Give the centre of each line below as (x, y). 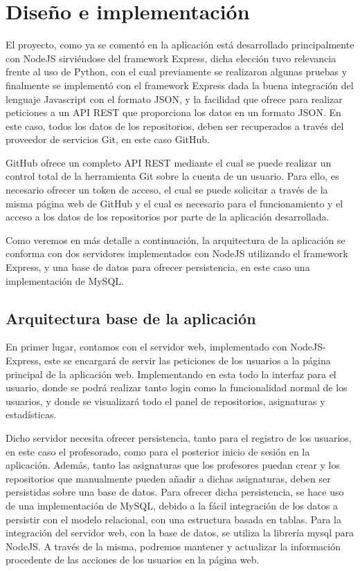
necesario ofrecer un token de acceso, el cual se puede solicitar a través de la (167, 190)
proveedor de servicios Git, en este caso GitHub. (108, 139)
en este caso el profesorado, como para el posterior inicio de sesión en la (158, 451)
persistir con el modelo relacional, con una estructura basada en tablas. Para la (173, 519)
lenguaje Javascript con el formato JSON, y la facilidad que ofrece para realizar (174, 99)
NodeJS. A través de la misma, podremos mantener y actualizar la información (173, 546)
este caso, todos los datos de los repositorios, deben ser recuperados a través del (175, 125)
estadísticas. (31, 414)
